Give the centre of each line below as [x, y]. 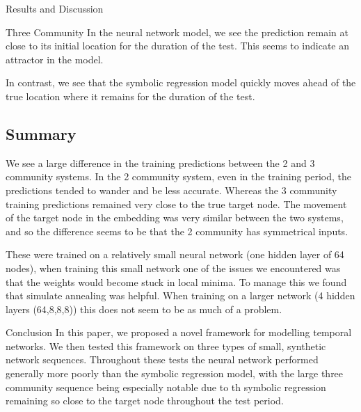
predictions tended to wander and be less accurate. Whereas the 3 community [171, 190]
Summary [41, 133]
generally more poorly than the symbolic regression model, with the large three [175, 373]
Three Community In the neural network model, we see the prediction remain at [177, 32]
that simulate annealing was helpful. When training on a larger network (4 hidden [180, 295]
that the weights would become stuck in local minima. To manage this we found [176, 282]
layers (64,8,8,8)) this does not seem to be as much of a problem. [144, 309]
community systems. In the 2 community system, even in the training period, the [179, 176]
